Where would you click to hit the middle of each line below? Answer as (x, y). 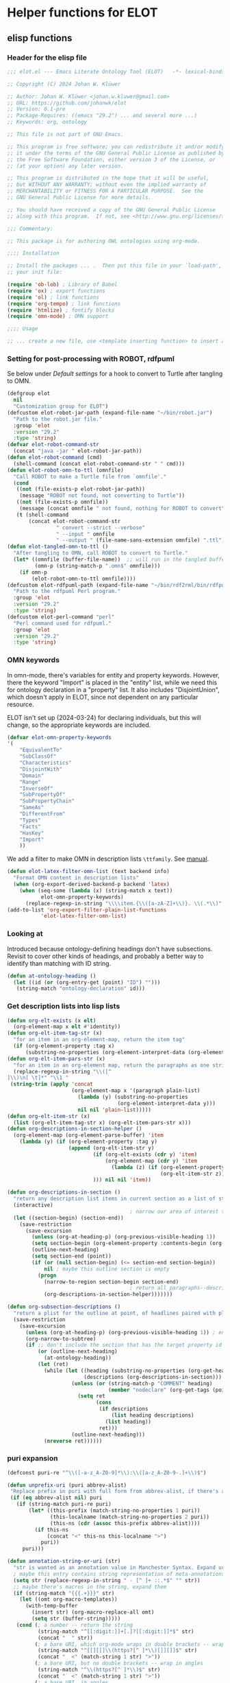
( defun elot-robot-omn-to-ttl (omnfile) (66, 470)
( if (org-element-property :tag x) (64, 1046)
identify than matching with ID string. (59, 963)
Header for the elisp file (47, 58)
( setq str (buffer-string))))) (76, 1619)
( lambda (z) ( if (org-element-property (168, 1167)
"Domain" (32, 776)
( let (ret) (53, 1365)
